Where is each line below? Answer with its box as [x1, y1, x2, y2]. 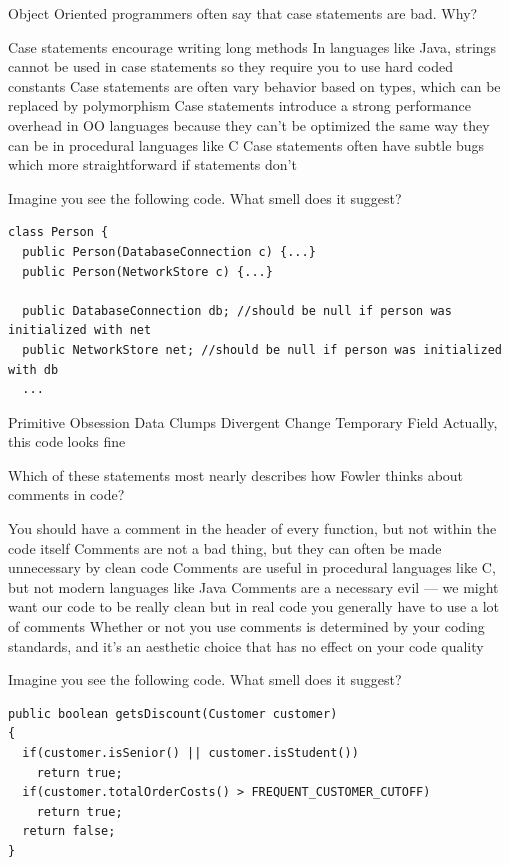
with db [8, 362, 59, 377]
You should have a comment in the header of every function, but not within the [8, 518, 497, 539]
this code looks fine [8, 431, 126, 452]
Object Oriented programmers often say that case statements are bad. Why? [8, 3, 478, 23]
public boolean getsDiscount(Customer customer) [8, 706, 338, 721]
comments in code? [8, 484, 125, 505]
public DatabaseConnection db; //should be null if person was [22, 303, 452, 318]
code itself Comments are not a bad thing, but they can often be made [8, 537, 442, 558]
